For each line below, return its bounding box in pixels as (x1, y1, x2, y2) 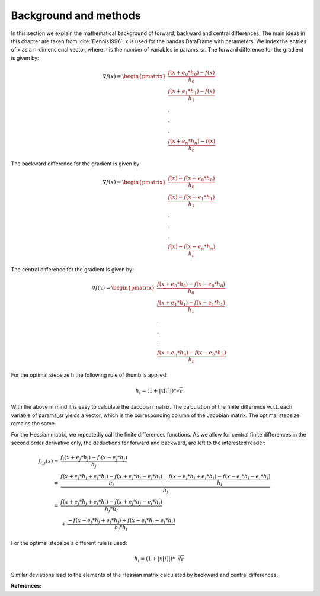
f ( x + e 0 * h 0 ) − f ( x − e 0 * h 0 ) (157, 280, 225, 289)
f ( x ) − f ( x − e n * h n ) (168, 243, 216, 252)
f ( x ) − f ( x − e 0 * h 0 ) (168, 175, 215, 183)
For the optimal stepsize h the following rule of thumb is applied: (11, 371, 168, 379)
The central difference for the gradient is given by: (11, 265, 134, 273)
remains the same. (11, 420, 56, 427)
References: (11, 582, 42, 589)
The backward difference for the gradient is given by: (11, 160, 142, 167)
